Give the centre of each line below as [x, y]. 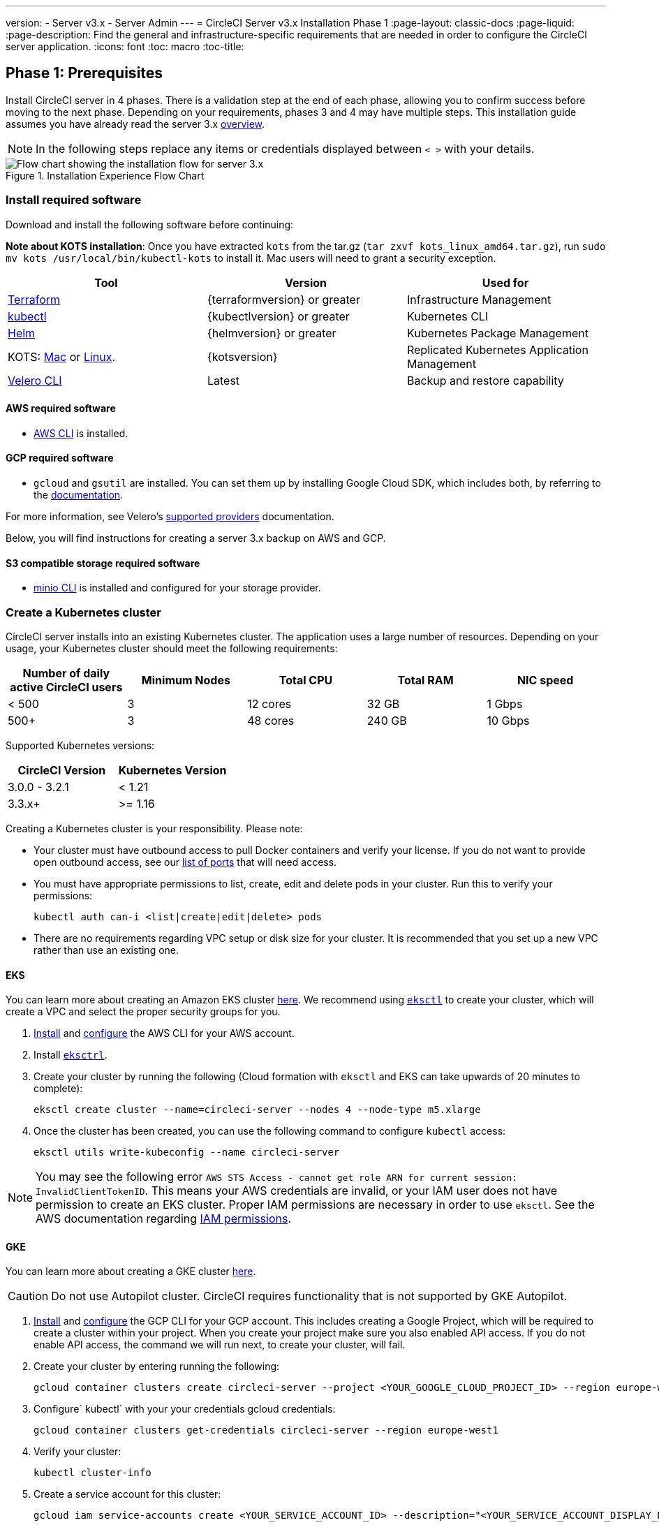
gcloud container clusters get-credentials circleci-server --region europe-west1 [266, 1430]
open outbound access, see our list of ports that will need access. [185, 862]
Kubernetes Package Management [497, 333]
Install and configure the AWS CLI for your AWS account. [164, 1033]
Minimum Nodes [186, 680]
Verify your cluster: [77, 1452]
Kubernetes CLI [447, 316]
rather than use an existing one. [106, 950]
